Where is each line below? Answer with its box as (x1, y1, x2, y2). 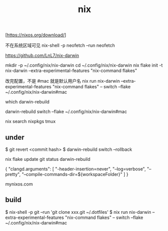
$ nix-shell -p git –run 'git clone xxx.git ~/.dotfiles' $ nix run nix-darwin (5, 209, 152, 215)
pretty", (5, 171, 21, 177)
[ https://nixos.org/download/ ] (5, 32, 66, 38)
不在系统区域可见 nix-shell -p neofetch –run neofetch (5, 42, 115, 48)
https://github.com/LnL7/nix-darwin (5, 52, 79, 59)
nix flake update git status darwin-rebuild (5, 156, 91, 162)
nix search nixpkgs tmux (5, 119, 56, 125)
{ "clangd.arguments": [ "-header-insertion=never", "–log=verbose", (5, 166, 146, 172)
